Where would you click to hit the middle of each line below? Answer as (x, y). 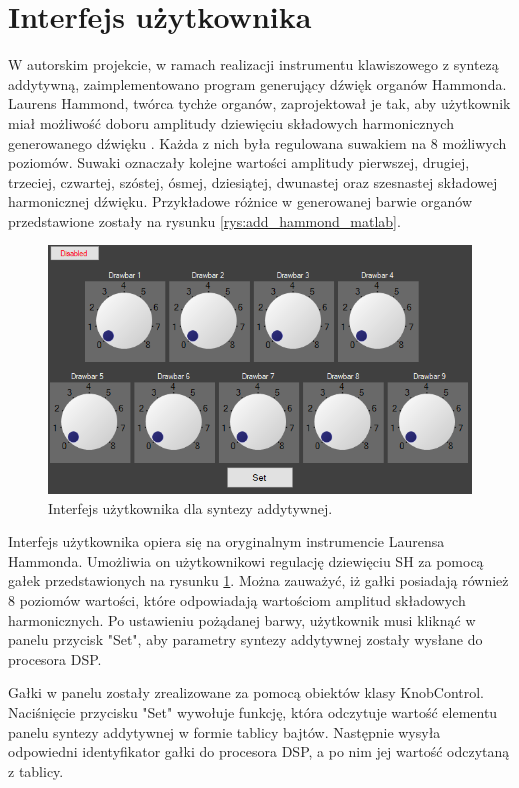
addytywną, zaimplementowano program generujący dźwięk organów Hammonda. (257, 83)
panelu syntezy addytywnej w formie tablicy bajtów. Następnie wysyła (224, 731)
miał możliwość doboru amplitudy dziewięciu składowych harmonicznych (231, 122)
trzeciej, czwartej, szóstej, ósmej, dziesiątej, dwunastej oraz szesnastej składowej (253, 181)
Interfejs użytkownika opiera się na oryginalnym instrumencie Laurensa (226, 541)
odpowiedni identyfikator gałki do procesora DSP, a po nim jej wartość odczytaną (259, 751)
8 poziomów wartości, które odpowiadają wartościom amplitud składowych (237, 600)
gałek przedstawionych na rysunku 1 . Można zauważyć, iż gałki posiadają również (258, 580)
